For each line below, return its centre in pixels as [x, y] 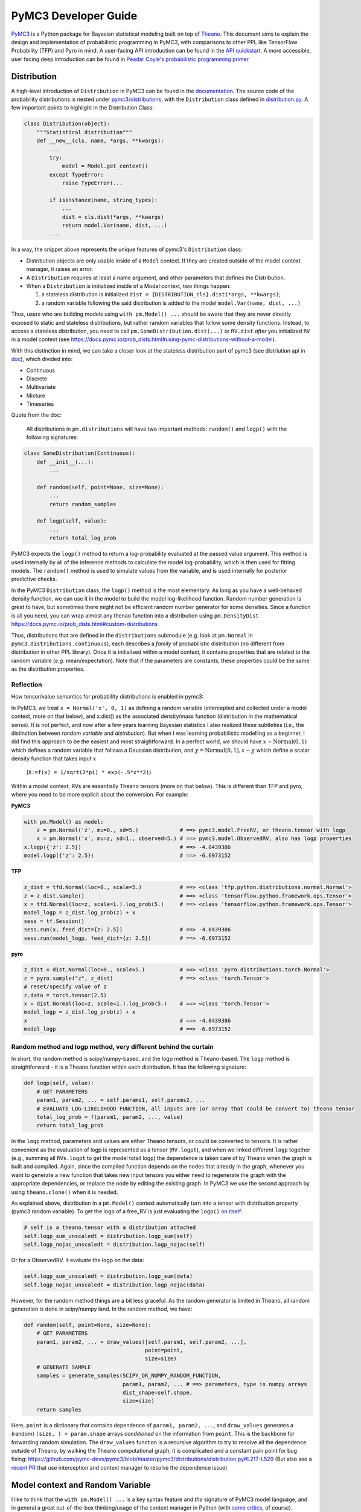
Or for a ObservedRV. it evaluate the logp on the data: [78, 1260]
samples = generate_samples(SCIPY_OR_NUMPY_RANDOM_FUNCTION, [129, 1376]
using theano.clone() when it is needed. [65, 1192]
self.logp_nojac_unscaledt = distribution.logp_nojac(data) [115, 1285]
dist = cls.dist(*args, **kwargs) [113, 217]
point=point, [164, 1351]
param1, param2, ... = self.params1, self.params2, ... [121, 1100]
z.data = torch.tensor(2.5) [65, 995]
